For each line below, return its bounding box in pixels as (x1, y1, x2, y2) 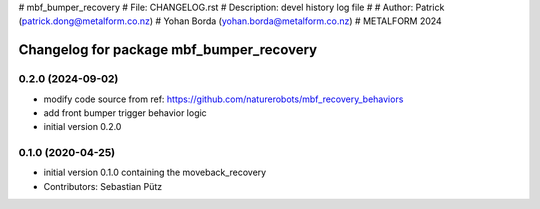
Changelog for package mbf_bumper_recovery (18, 41, 318, 59)
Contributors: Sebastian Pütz (43, 180, 163, 192)
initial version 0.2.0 (43, 121, 122, 133)
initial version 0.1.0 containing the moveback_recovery (43, 166, 267, 179)
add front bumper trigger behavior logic (43, 106, 207, 119)
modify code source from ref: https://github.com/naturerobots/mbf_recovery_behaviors (43, 93, 404, 105)
